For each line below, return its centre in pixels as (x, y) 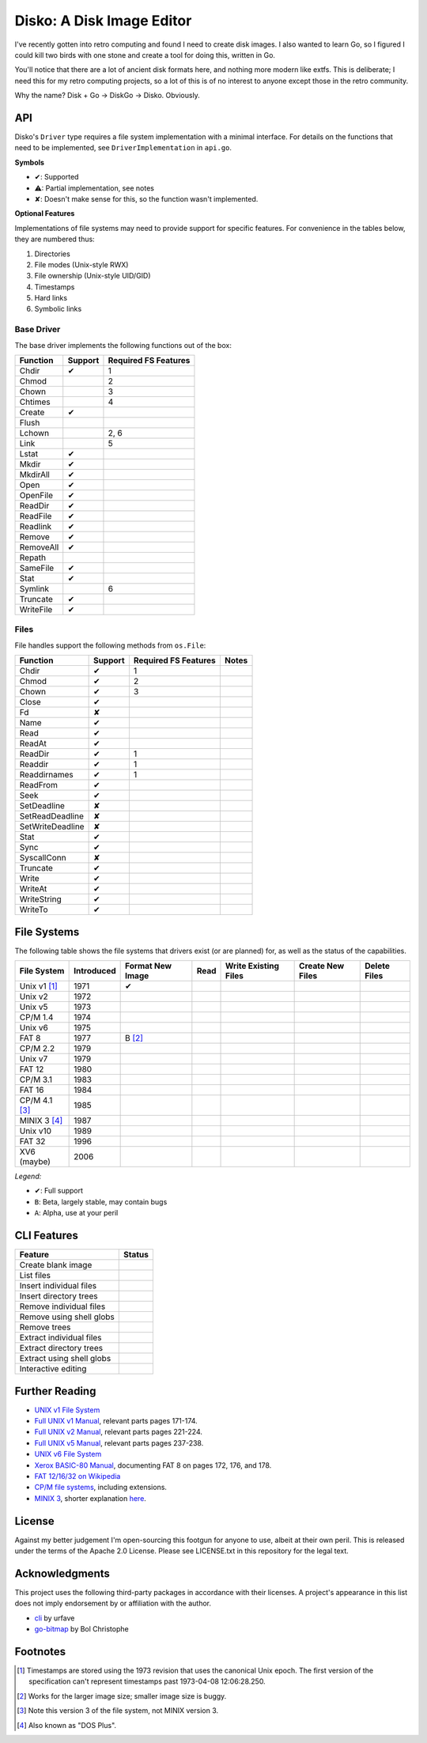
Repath (33, 558)
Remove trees (45, 1327)
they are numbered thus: (55, 239)
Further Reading (55, 1391)
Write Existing (252, 966)
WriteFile (36, 610)
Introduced (95, 971)
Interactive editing (53, 1369)
